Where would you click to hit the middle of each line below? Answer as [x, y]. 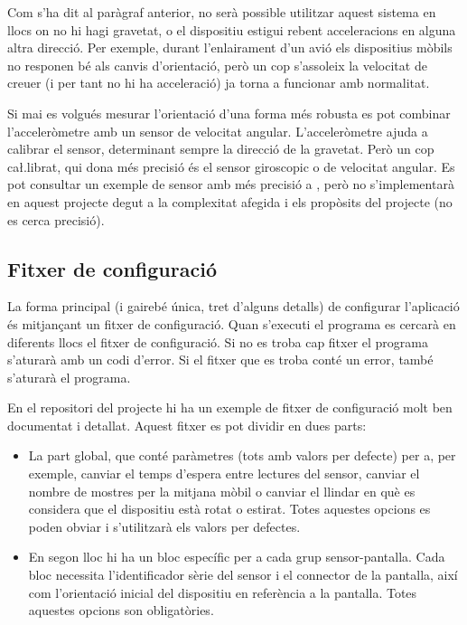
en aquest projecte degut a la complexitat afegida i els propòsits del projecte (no [230, 201]
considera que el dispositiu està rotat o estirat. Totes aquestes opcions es [229, 509]
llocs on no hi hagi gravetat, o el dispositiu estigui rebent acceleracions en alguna [232, 29]
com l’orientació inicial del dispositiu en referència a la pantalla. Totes [223, 592]
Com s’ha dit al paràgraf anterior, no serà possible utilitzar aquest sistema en [222, 12]
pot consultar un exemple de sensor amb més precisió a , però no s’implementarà [231, 184]
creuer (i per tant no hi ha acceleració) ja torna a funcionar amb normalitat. [219, 83]
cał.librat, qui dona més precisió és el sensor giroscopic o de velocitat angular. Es [231, 166]
